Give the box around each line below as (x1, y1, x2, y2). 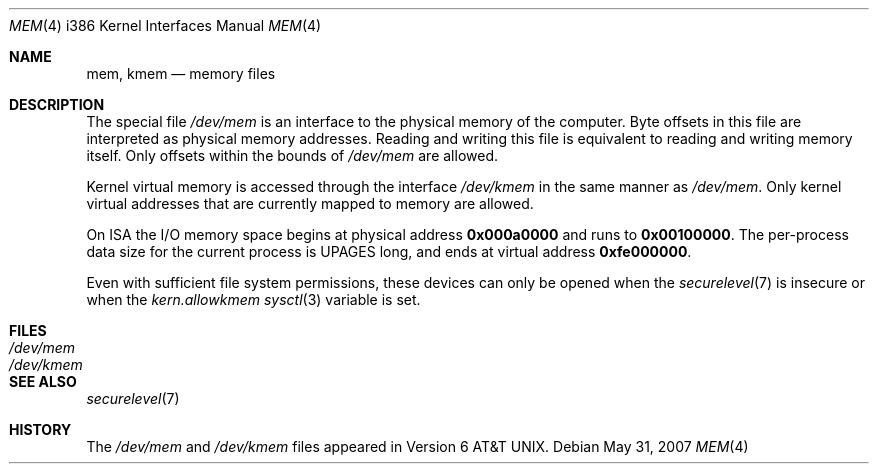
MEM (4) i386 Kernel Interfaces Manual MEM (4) (9, 17, 322, 34)
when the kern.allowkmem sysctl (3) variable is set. (86, 291, 421, 308)
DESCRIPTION (9, 96, 105, 113)
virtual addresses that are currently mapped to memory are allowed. (86, 195, 534, 212)
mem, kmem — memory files (86, 65, 276, 82)
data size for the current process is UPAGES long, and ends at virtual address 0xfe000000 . (86, 243, 692, 260)
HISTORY (9, 421, 72, 438)
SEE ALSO (9, 373, 77, 390)
